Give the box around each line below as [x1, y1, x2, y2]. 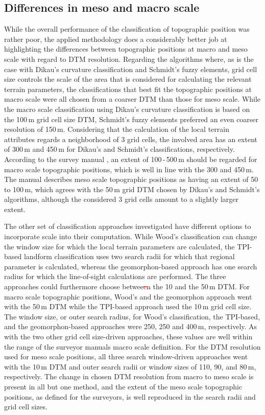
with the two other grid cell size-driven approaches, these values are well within [4, 331, 253, 342]
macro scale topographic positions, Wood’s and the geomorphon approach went [4, 291, 252, 302]
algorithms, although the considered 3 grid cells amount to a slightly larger [4, 194, 239, 204]
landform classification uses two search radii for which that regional [23, 251, 235, 262]
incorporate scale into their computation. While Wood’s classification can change [4, 231, 257, 242]
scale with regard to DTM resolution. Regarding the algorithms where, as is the [4, 53, 254, 64]
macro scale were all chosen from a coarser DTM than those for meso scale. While [4, 94, 261, 104]
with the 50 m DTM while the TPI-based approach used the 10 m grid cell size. [4, 301, 252, 312]
